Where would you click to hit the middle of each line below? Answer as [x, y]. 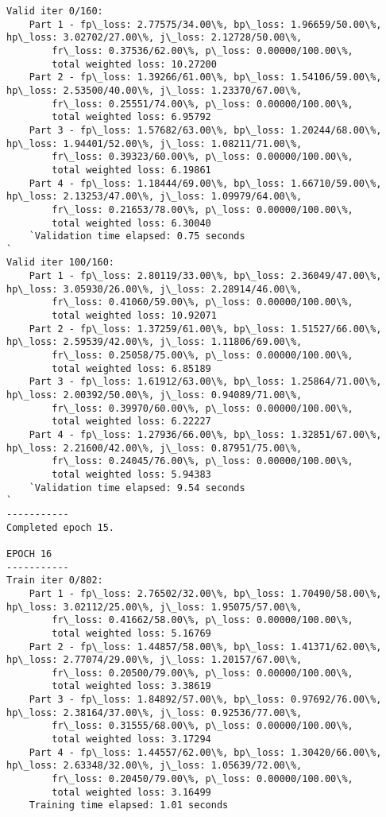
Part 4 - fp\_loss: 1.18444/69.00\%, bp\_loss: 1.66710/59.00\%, [205, 183]
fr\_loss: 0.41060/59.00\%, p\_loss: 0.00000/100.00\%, [203, 302]
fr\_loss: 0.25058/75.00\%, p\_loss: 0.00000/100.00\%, [203, 356]
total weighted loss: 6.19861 [131, 170]
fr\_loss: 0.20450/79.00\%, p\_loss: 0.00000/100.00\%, [203, 779]
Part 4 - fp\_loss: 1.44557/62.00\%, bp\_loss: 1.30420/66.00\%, [205, 752]
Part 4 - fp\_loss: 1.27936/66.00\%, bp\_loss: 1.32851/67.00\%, [205, 435]
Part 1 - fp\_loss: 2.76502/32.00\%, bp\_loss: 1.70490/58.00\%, [205, 593]
